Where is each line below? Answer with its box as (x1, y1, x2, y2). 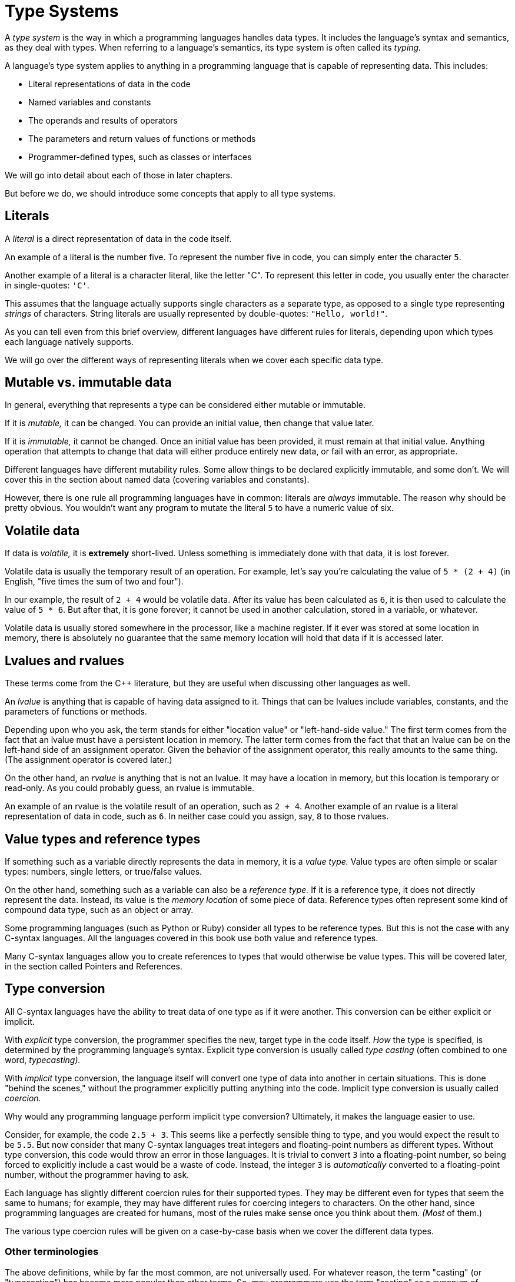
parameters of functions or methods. (5, 706, 147, 717)
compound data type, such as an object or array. (5, 904, 194, 915)
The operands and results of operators (28, 115, 178, 125)
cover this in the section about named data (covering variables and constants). (5, 474, 310, 485)
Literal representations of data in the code (28, 78, 191, 89)
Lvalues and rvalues (5, 653, 125, 668)
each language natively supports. (5, 336, 134, 347)
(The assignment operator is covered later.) (5, 755, 172, 765)
